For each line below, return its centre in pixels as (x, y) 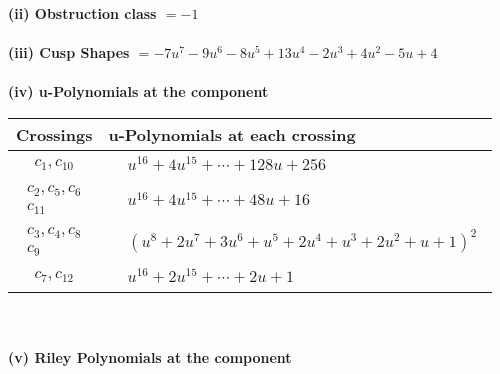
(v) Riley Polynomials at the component (150, 356)
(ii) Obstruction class (82, 13)
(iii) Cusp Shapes (69, 52)
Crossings (54, 134)
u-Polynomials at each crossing (232, 134)
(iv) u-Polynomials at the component (138, 91)
